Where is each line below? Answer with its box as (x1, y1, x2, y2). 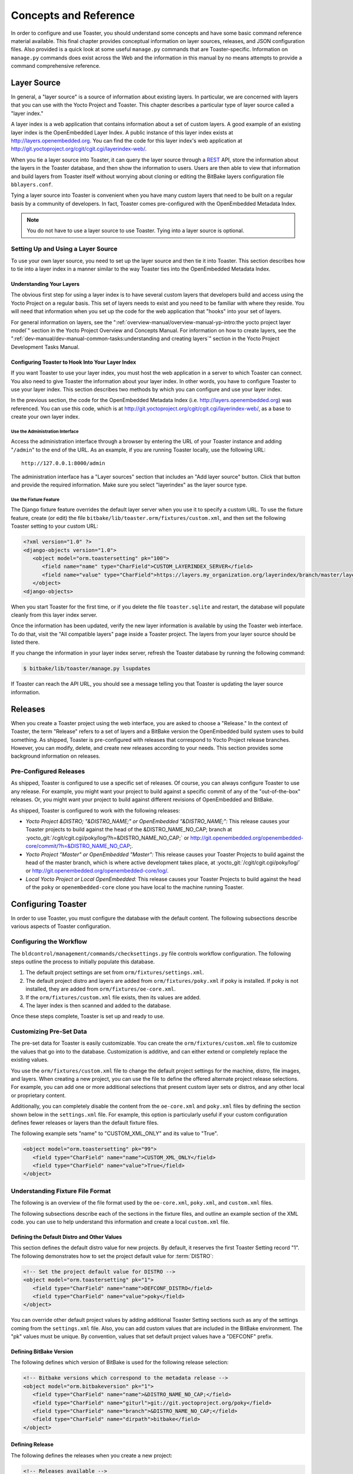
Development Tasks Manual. (11, 343, 79, 350)
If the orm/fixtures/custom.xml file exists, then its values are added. (25, 993, 201, 1001)
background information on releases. (11, 752, 101, 760)
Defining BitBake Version (11, 1348, 74, 1355)
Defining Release (11, 1441, 54, 1448)
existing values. (11, 1056, 49, 1064)
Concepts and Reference (11, 9, 135, 22)
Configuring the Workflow (11, 937, 88, 946)
